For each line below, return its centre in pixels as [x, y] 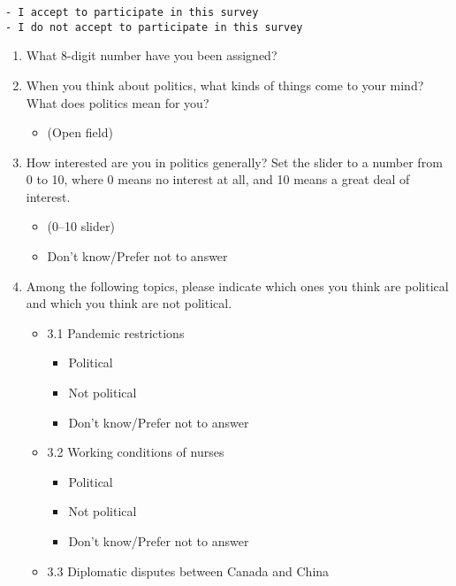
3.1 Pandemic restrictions [116, 332]
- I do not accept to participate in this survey [154, 27]
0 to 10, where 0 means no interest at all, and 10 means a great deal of [218, 179]
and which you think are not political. [129, 303]
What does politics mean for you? [118, 102]
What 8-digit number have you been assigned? [152, 55]
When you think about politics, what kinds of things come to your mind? [225, 85]
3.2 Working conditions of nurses [136, 452]
